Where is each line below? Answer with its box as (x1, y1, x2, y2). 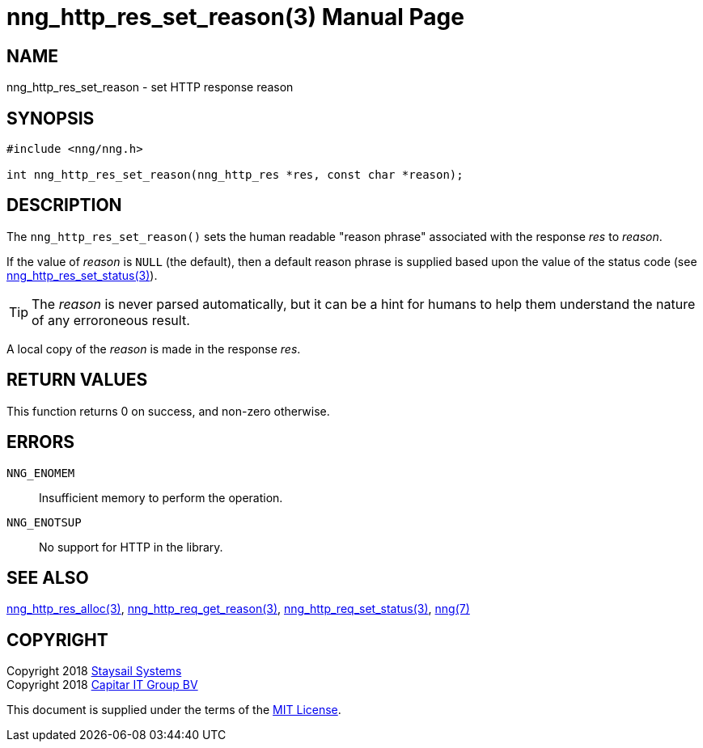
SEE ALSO (6, 567, 89, 588)
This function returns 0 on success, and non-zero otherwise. (6, 404, 330, 418)
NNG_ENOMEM (6, 466, 75, 480)
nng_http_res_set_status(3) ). (6, 268, 158, 282)
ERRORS (6, 432, 75, 453)
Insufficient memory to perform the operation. (39, 490, 283, 505)
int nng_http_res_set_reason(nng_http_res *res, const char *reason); (6, 168, 464, 182)
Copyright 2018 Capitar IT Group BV (6, 678, 198, 692)
